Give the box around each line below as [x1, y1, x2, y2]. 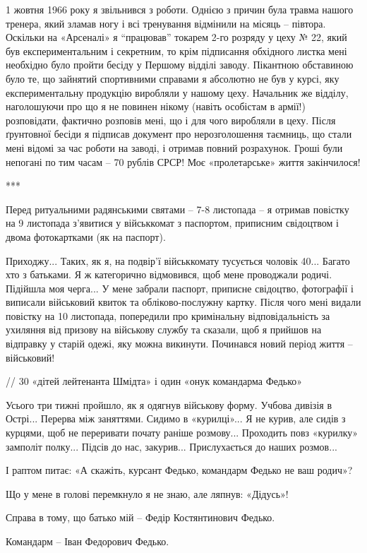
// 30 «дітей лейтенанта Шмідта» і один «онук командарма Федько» [6, 374, 303, 388]
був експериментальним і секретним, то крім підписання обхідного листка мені [6, 43, 347, 58]
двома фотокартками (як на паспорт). [6, 229, 166, 244]
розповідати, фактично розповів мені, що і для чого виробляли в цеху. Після [6, 112, 336, 127]
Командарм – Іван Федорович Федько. [6, 534, 169, 548]
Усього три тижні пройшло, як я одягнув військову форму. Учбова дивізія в [6, 397, 332, 412]
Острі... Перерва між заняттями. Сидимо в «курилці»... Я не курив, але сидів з [6, 411, 346, 426]
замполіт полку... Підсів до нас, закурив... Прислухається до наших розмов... [6, 439, 337, 453]
